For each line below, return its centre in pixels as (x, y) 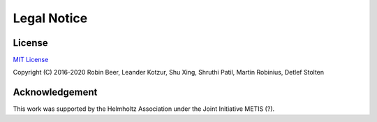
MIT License (31, 60)
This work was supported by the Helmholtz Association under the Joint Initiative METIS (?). (144, 109)
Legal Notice (50, 18)
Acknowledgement (55, 92)
